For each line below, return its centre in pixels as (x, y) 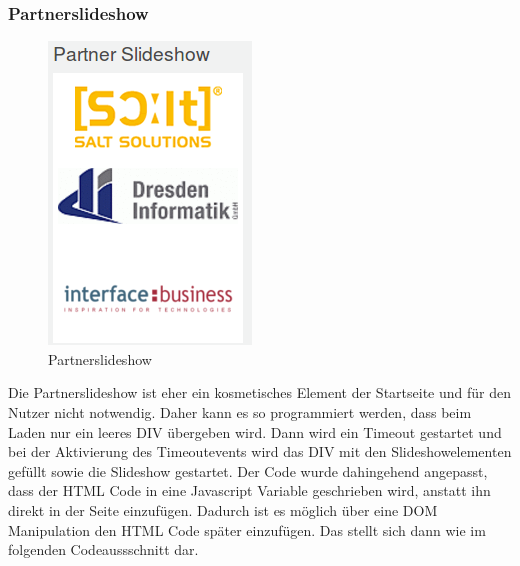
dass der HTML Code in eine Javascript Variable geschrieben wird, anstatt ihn (249, 490)
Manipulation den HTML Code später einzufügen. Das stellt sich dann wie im (247, 529)
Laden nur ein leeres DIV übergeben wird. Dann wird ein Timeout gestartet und (255, 431)
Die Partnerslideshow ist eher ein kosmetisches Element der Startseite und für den (259, 392)
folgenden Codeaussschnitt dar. (103, 549)
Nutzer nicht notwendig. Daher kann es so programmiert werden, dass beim (240, 412)
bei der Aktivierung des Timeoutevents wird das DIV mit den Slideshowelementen (260, 451)
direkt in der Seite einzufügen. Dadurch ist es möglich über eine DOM (223, 509)
